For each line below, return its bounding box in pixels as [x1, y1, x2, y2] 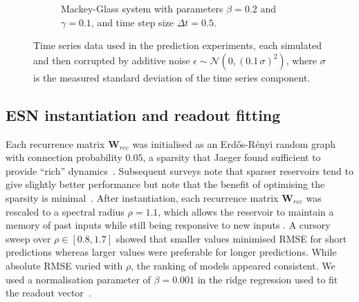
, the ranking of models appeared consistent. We [131, 258, 335, 272]
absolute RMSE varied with [6, 258, 123, 272]
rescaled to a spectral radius [6, 204, 125, 218]
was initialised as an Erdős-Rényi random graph [132, 136, 336, 151]
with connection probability [6, 150, 122, 164]
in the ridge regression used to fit [197, 272, 338, 286]
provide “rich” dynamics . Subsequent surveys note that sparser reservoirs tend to [6, 163, 353, 178]
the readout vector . [6, 285, 91, 300]
